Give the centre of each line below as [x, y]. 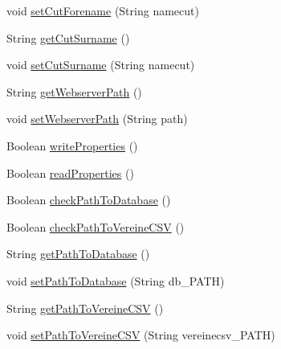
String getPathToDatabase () [78, 254]
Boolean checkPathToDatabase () [89, 200]
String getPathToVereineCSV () [85, 308]
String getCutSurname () [68, 37]
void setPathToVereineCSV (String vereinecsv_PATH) [141, 335]
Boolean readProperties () [70, 172]
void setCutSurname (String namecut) [101, 65]
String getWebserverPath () [74, 91]
